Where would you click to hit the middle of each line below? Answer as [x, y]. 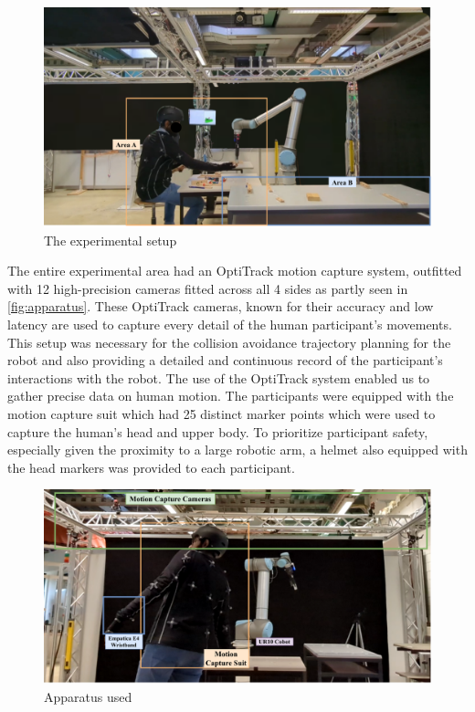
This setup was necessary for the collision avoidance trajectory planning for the [229, 342]
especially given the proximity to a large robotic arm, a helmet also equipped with [237, 450]
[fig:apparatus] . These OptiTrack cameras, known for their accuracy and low [221, 306]
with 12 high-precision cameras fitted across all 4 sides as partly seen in [208, 288]
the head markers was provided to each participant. [151, 467]
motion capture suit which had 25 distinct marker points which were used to [222, 413]
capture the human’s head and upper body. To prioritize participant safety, [218, 431]
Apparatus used [88, 696]
